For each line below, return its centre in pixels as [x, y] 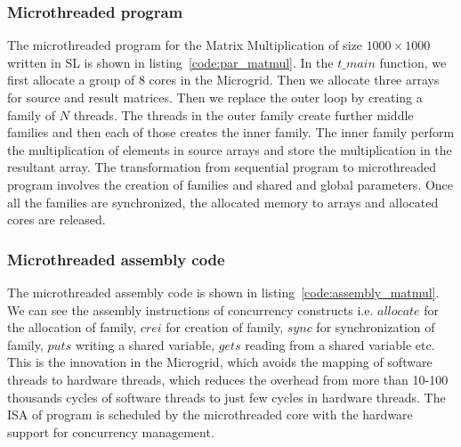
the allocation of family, [72, 327]
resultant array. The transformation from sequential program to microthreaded [222, 167]
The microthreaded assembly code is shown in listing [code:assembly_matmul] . [223, 292]
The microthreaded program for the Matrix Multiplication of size [185, 45]
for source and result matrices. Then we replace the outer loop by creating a [215, 97]
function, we [413, 62]
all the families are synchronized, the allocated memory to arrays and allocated [223, 202]
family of [32, 114]
